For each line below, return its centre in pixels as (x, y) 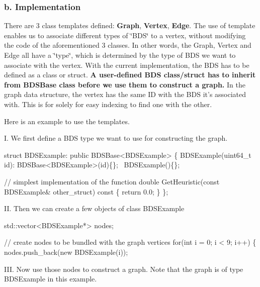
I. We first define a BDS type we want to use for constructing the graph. (116, 138)
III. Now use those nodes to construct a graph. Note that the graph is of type (124, 269)
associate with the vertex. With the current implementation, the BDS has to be (127, 65)
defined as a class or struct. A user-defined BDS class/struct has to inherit (130, 75)
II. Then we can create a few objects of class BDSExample (94, 208)
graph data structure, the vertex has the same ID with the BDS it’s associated (125, 94)
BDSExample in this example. (51, 279)
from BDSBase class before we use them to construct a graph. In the (125, 84)
